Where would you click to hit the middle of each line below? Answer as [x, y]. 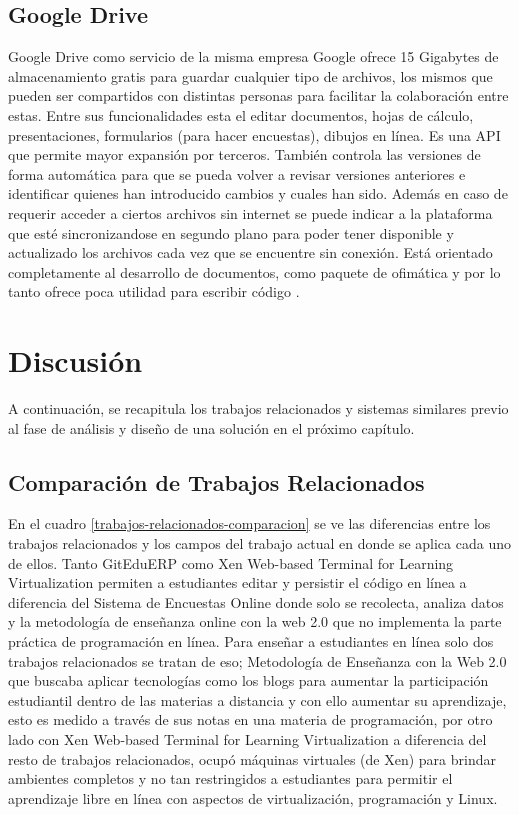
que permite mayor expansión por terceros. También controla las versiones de [244, 154]
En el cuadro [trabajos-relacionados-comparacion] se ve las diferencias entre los [249, 523]
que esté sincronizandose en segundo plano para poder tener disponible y [231, 232]
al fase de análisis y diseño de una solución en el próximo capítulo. [211, 427]
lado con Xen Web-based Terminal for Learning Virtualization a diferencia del [247, 738]
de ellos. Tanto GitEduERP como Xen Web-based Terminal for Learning [231, 562]
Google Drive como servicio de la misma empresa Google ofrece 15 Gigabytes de [253, 56]
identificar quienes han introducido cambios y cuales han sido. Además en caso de [258, 193]
